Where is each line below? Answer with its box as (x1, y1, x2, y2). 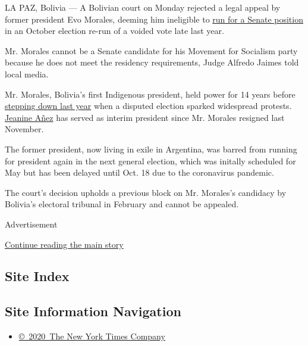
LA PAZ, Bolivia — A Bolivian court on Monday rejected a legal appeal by (5, 1, 281, 13)
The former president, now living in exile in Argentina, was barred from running (5, 142, 297, 155)
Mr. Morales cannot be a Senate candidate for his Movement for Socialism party (5, 44, 298, 57)
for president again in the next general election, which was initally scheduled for (5, 154, 296, 167)
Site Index (5, 267, 70, 285)
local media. (5, 67, 49, 80)
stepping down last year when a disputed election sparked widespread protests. (5, 99, 292, 112)
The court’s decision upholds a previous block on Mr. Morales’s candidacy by (5, 186, 287, 198)
